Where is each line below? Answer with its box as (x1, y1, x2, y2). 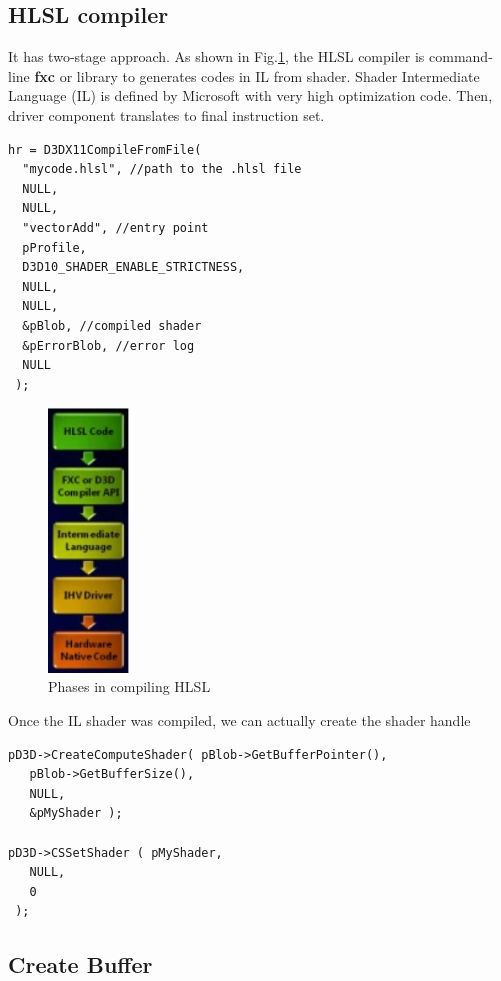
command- (429, 46, 493, 67)
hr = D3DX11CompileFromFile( (8, 142, 202, 157)
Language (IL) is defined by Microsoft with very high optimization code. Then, (8, 85, 493, 106)
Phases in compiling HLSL (48, 676, 211, 697)
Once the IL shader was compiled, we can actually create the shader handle (8, 710, 471, 731)
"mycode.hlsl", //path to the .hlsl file (22, 162, 302, 177)
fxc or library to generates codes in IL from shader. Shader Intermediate (34, 65, 480, 86)
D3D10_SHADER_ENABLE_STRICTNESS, (22, 260, 245, 275)
